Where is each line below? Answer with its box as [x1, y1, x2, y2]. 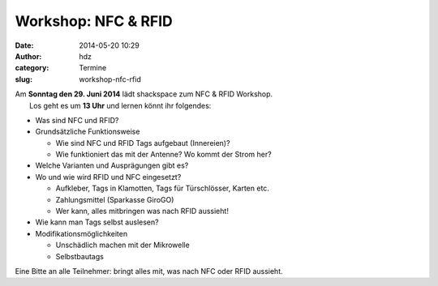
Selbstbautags [55, 251, 105, 261]
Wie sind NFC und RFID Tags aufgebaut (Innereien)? [55, 138, 230, 147]
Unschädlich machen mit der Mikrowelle [55, 240, 190, 250]
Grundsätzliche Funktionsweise [35, 126, 140, 137]
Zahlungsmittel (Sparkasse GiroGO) [55, 194, 174, 204]
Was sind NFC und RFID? [35, 115, 119, 125]
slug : [15, 74, 32, 84]
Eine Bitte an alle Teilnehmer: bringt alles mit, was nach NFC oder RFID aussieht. [15, 266, 283, 275]
